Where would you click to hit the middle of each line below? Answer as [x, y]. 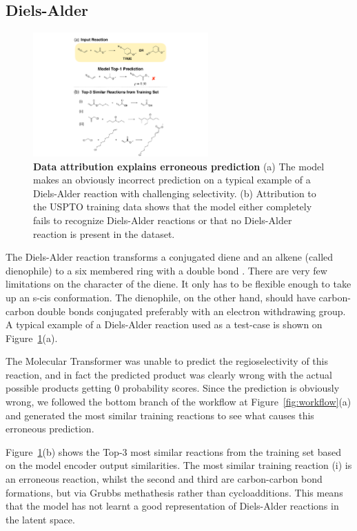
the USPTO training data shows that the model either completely [173, 207]
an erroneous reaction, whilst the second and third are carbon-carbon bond [164, 479]
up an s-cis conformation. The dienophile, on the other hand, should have [161, 297]
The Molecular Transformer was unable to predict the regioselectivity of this [167, 361]
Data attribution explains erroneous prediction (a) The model [179, 166]
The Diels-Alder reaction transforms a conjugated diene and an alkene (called [170, 257]
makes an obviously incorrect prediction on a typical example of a [172, 180]
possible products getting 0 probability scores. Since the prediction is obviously [173, 388]
